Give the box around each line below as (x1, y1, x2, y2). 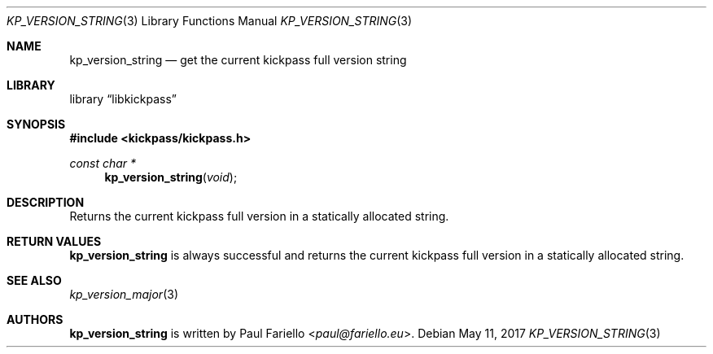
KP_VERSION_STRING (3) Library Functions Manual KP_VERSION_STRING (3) (7, 14, 413, 28)
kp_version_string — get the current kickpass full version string (69, 53, 407, 67)
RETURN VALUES (7, 234, 102, 248)
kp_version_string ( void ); (104, 170, 238, 184)
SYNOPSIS (7, 117, 66, 131)
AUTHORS (7, 312, 63, 326)
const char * (69, 156, 137, 170)
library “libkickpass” (69, 92, 177, 106)
